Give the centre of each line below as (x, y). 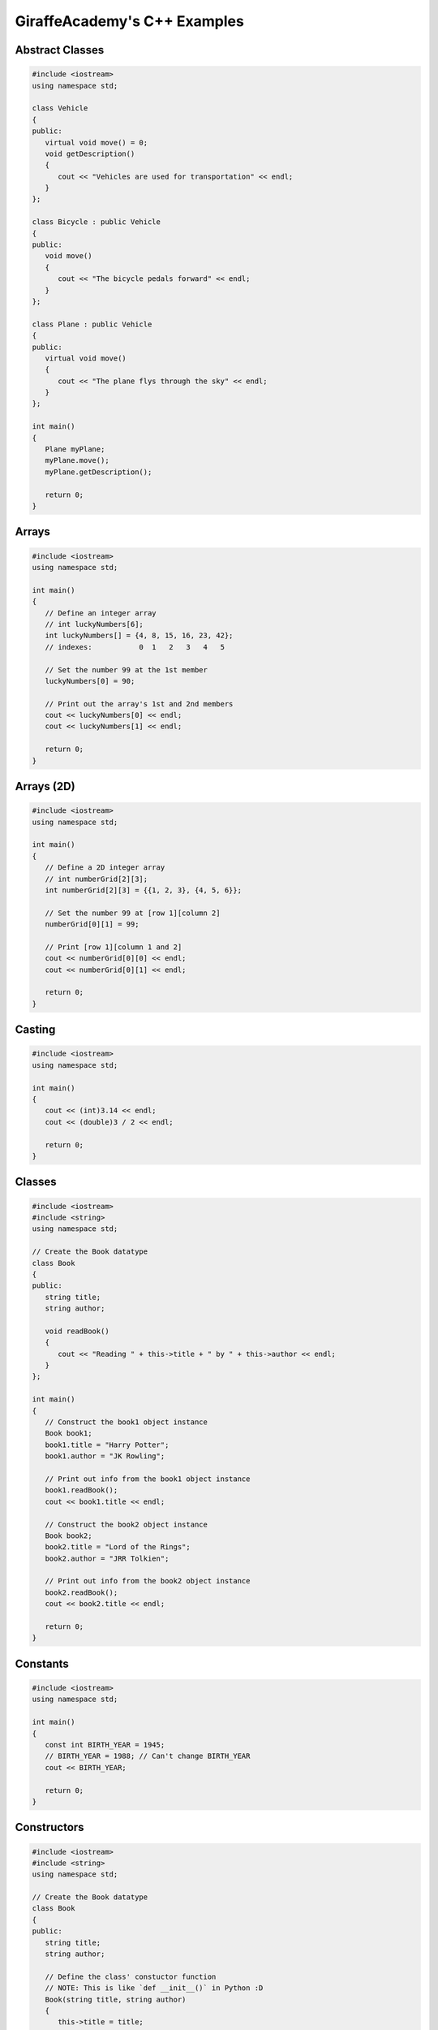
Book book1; (69, 1434)
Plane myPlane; (75, 449)
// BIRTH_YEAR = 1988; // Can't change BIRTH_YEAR (148, 1756)
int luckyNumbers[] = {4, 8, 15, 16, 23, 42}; (139, 636)
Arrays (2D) (45, 786)
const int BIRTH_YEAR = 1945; (105, 1745)
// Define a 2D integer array (105, 868)
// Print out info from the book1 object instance (148, 1479)
